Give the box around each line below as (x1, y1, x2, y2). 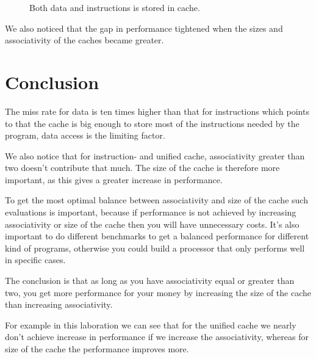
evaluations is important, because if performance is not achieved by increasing (5, 206, 296, 219)
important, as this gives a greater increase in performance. (5, 173, 223, 186)
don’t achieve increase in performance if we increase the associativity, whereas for (5, 330, 309, 343)
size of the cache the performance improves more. (5, 343, 189, 355)
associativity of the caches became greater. (5, 34, 164, 46)
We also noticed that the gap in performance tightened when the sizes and (5, 21, 283, 34)
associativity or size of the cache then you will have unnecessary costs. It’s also (5, 217, 300, 230)
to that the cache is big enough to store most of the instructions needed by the (5, 117, 300, 129)
